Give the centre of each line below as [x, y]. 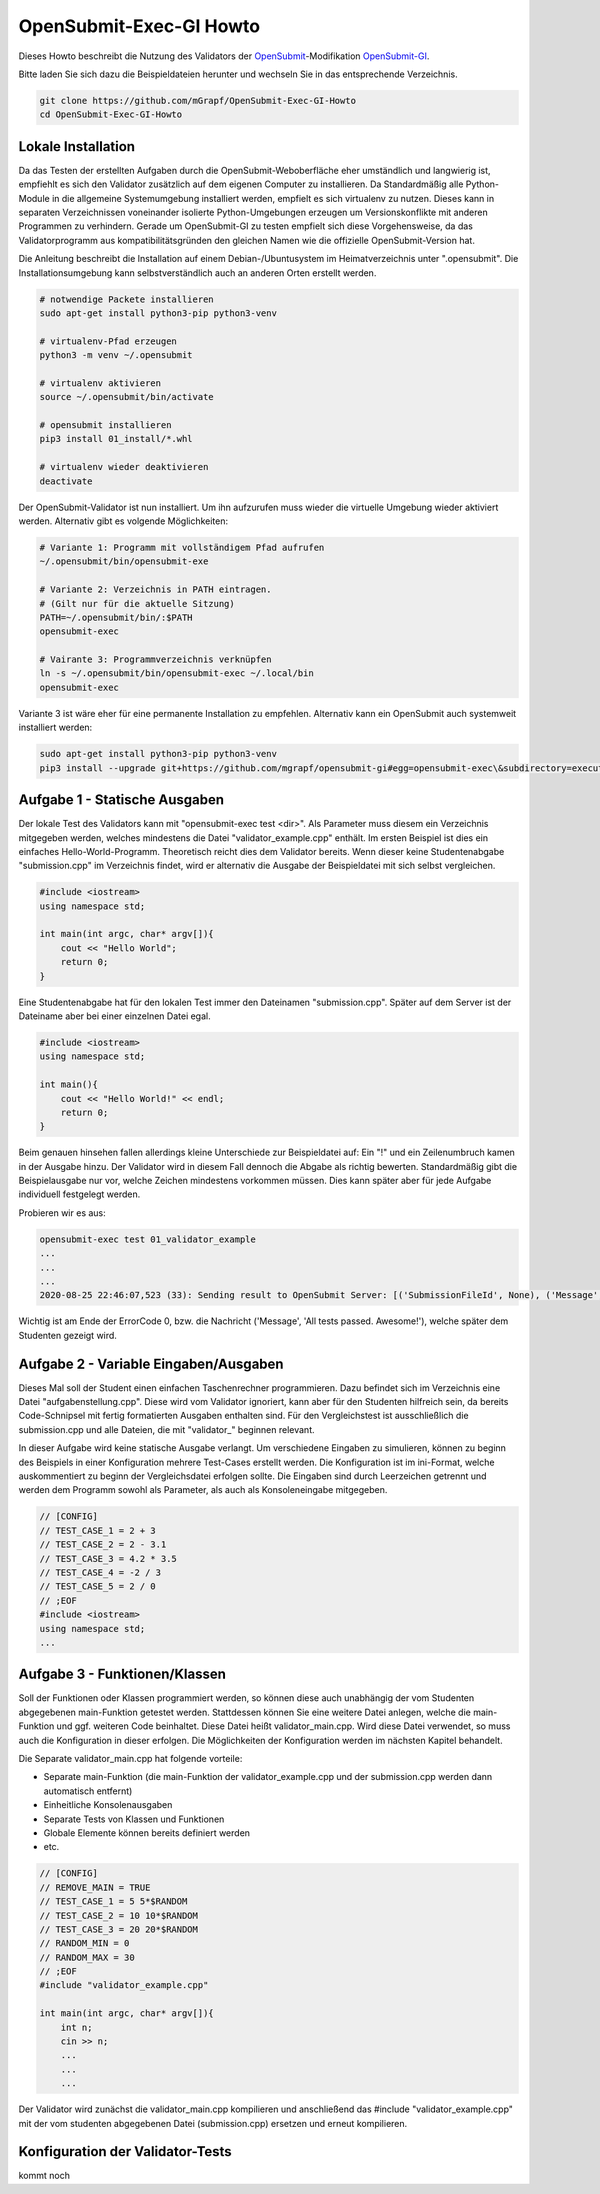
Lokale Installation [76, 146]
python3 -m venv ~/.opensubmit [116, 355]
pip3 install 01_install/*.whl [116, 439]
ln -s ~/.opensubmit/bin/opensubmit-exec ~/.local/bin [176, 673]
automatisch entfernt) [88, 1791]
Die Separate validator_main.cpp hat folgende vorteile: [130, 1758]
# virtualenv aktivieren [100, 383]
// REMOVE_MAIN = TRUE [95, 1887]
